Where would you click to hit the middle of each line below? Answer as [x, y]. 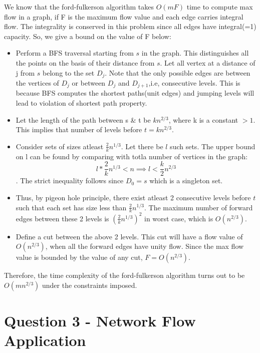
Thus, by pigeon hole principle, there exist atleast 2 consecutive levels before [133, 197]
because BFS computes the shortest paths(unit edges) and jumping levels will [135, 93]
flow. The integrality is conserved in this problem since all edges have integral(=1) [130, 26]
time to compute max [220, 7]
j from [25, 72]
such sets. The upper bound [213, 146]
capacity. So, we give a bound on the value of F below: [88, 36]
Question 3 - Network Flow [100, 321]
